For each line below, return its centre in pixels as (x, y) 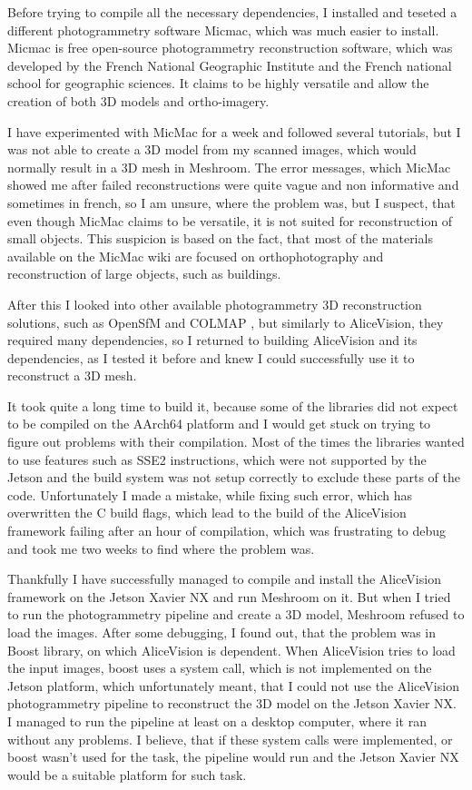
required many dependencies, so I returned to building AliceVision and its (212, 340)
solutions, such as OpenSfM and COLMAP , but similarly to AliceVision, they (226, 322)
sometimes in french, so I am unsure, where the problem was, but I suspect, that (231, 202)
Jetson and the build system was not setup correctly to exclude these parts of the (234, 477)
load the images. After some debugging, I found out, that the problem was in (222, 632)
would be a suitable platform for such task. (127, 774)
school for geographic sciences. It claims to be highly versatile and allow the (218, 83)
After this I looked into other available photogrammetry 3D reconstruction (215, 304)
